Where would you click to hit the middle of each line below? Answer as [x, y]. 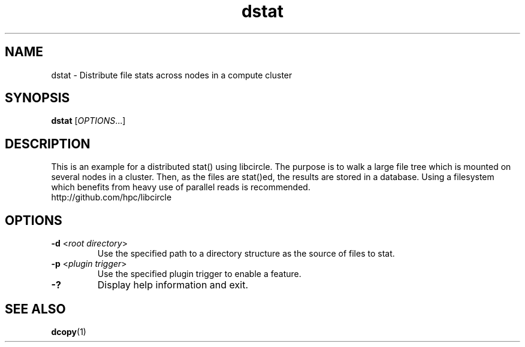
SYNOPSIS [37, 98]
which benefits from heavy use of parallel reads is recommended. [181, 187]
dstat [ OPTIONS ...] [88, 121]
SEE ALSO [35, 309]
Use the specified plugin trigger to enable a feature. [199, 274]
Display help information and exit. [173, 285]
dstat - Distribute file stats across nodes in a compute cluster [172, 75]
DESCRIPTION [48, 144]
